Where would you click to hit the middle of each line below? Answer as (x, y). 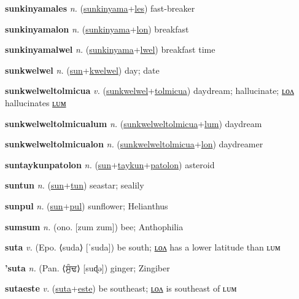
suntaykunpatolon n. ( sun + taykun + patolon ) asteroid (110, 164)
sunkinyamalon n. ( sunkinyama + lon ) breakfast (97, 29)
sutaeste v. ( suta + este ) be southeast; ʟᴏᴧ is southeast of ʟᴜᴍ (121, 288)
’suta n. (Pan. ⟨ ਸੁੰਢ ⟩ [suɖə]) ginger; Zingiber (87, 267)
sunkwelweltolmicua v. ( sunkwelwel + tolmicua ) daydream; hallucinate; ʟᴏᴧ (149, 91)
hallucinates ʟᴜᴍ (36, 102)
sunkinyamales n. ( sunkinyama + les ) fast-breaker (100, 8)
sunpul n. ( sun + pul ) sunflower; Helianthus (87, 205)
